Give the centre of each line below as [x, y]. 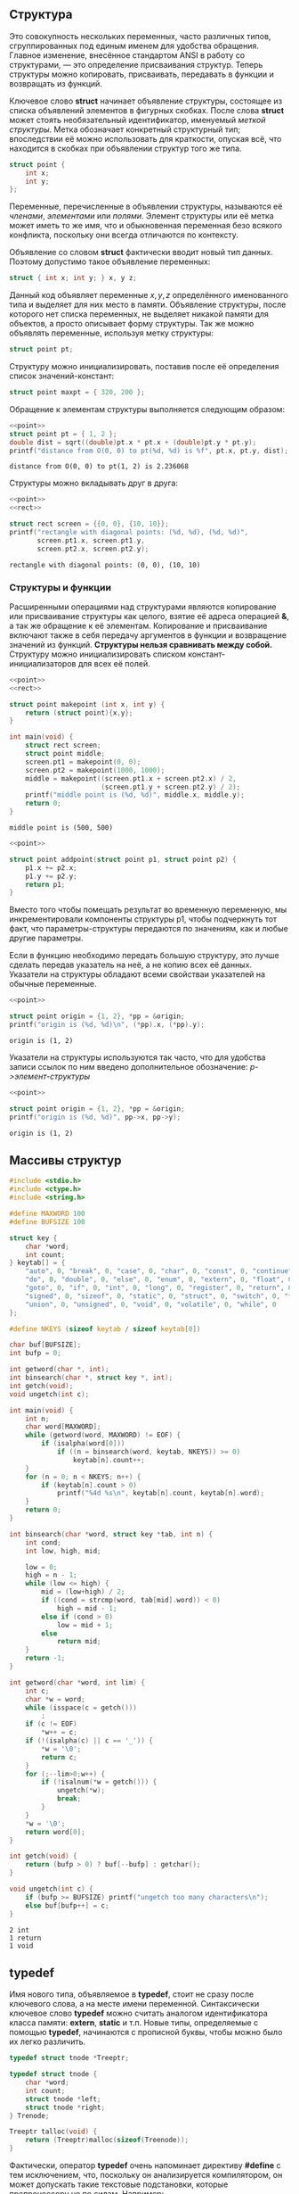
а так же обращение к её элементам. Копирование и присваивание [138, 625]
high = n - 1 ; [51, 1575]
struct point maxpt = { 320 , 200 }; [77, 393]
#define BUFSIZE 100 [48, 1221]
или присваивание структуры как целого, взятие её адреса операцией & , [149, 616]
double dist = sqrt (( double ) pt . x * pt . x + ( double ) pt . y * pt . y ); [133, 442]
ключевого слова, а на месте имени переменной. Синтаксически [134, 2004]
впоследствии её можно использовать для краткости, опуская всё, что [145, 138]
